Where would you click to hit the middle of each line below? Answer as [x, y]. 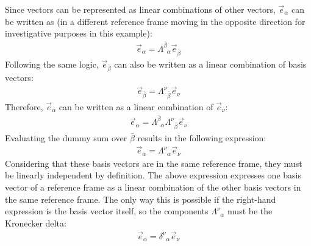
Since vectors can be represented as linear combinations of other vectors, [140, 9]
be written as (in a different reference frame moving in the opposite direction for [155, 21]
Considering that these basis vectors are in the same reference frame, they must [154, 163]
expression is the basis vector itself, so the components [107, 211]
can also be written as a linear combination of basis [210, 64]
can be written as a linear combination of [136, 106]
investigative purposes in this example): [79, 33]
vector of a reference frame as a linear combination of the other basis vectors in [153, 187]
